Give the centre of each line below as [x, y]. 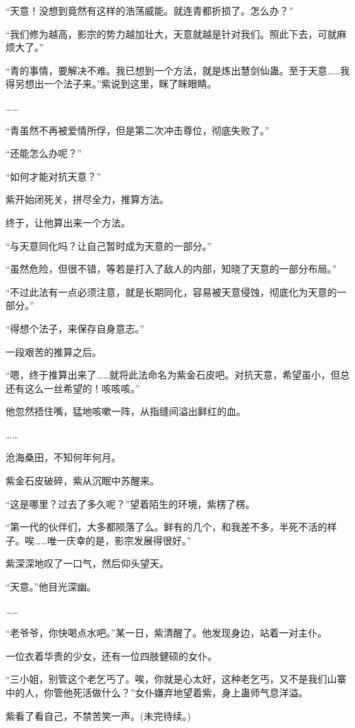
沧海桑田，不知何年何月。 [63, 457]
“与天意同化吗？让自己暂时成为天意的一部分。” [109, 245]
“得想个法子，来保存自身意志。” [75, 328]
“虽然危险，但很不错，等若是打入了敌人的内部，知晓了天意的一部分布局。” [171, 269]
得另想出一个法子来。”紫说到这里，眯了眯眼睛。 [111, 84]
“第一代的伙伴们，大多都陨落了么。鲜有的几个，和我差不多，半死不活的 [167, 527]
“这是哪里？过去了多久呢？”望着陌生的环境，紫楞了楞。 [130, 503]
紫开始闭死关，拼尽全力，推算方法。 [87, 199]
